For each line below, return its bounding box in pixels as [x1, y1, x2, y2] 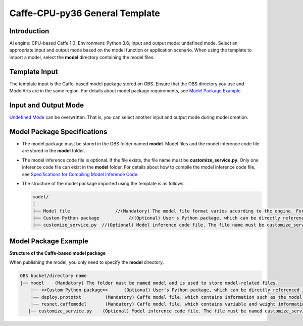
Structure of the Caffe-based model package [9, 250, 106, 256]
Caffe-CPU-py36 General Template [9, 8, 160, 19]
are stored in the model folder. [22, 148, 85, 154]
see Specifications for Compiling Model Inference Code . [22, 171, 139, 177]
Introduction [9, 27, 49, 35]
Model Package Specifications [9, 127, 108, 136]
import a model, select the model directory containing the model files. [9, 54, 155, 60]
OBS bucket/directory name [20, 273, 87, 279]
